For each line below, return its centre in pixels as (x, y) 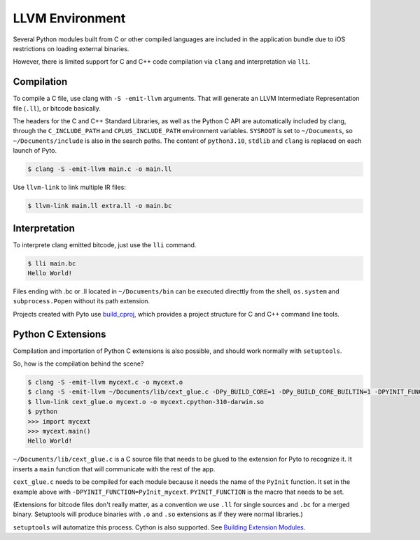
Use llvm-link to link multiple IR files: (69, 187)
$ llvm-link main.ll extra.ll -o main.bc (100, 206)
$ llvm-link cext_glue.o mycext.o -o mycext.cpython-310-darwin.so (146, 402)
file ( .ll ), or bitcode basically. (57, 108)
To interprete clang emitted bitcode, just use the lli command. (105, 244)
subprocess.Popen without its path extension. (82, 301)
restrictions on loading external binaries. (71, 48)
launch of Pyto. (35, 151)
